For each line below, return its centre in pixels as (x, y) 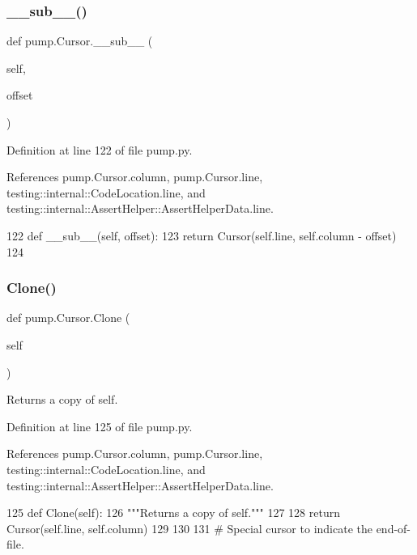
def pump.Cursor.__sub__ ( (80, 41)
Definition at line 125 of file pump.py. (100, 426)
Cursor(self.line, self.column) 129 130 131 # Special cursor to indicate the (189, 528)
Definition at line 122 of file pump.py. (100, 149)
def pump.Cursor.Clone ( (68, 318)
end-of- (394, 528)
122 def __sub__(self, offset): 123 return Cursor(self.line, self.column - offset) (202, 235)
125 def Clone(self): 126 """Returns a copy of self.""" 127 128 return (173, 513)
